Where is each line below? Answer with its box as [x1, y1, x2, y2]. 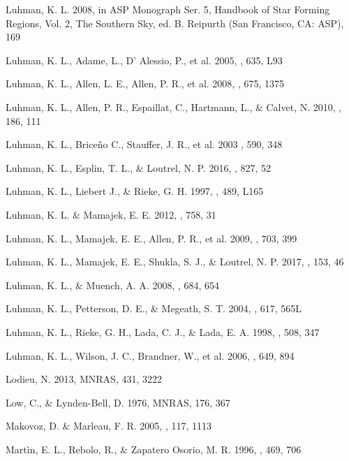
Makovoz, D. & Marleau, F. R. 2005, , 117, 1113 [6, 418, 212, 433]
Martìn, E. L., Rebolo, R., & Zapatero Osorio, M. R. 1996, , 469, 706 [6, 441, 302, 456]
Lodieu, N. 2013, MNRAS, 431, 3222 [6, 372, 163, 386]
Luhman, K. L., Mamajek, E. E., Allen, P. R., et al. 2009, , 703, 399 [6, 230, 297, 245]
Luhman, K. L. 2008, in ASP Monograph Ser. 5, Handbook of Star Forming [6, 2, 330, 16]
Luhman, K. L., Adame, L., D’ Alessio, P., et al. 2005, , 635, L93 [6, 52, 283, 67]
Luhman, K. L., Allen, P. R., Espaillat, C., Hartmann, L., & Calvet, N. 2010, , [6, 99, 342, 114]
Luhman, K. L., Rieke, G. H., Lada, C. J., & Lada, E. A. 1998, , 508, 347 [6, 324, 320, 339]
